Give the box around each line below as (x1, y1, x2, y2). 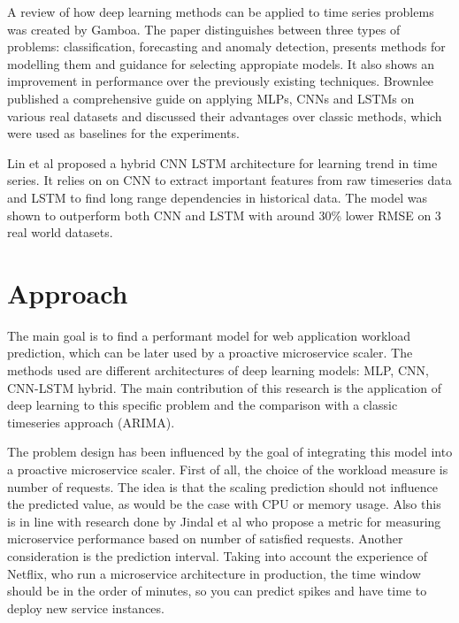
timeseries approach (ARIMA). (7, 412, 175, 431)
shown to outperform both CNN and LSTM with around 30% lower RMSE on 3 (7, 205, 441, 224)
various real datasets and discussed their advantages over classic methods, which (7, 106, 442, 125)
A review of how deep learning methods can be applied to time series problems (7, 3, 434, 20)
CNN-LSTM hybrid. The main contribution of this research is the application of (7, 378, 442, 396)
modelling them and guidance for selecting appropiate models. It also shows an (7, 54, 435, 73)
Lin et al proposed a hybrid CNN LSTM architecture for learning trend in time (7, 153, 438, 172)
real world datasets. (7, 223, 113, 242)
